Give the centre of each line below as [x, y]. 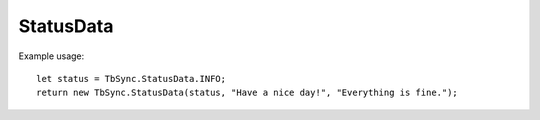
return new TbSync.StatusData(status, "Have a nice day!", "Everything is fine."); [247, 93]
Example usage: [51, 56]
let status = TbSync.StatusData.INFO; [131, 78]
